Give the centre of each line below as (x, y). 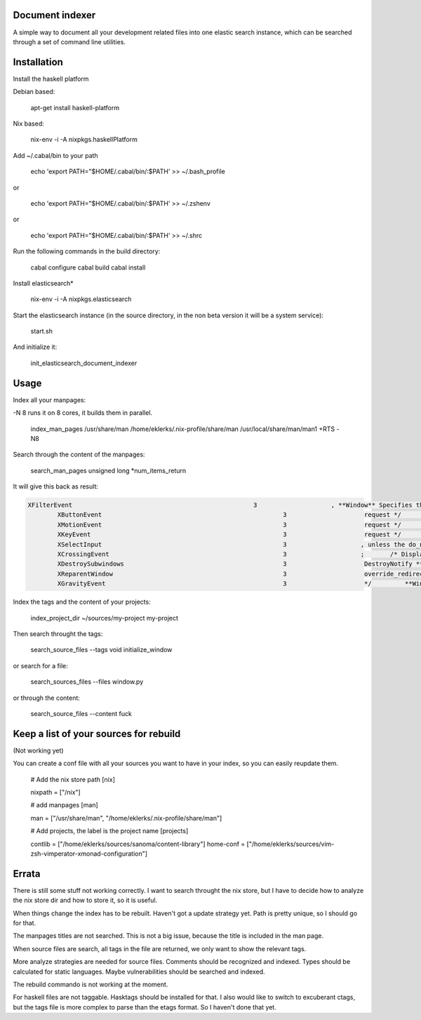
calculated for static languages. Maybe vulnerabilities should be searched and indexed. (139, 972)
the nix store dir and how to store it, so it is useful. (85, 900)
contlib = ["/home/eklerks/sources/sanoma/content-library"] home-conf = (138, 844)
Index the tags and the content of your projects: (82, 602)
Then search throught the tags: (58, 634)
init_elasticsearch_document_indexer (84, 363)
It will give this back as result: (55, 486)
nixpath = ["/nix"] (55, 792)
